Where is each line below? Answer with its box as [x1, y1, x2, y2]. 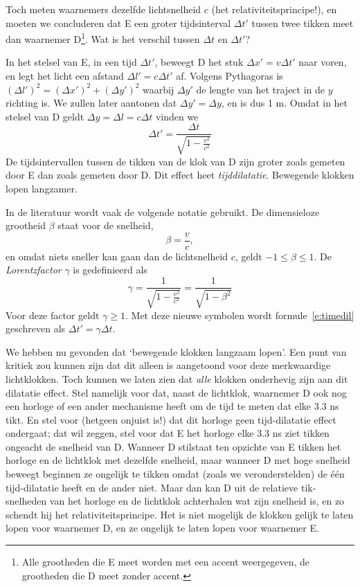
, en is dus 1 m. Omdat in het [221, 96, 348, 110]
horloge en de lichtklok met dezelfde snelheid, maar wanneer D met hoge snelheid [6, 453, 350, 467]
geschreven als [6, 321, 66, 336]
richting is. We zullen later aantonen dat [6, 96, 177, 110]
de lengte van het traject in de [196, 82, 325, 96]
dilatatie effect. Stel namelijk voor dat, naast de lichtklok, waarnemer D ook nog [6, 385, 347, 399]
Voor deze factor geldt [6, 307, 100, 322]
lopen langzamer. [6, 181, 78, 196]
